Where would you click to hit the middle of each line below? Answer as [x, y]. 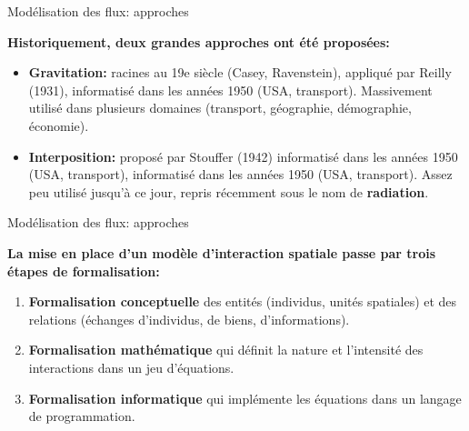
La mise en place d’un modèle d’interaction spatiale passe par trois [222, 252]
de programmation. [82, 416]
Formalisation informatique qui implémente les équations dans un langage [245, 398]
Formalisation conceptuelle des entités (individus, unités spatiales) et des [243, 301]
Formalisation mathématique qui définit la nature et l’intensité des [226, 350]
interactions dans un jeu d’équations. [131, 367]
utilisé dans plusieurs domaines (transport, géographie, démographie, [220, 108]
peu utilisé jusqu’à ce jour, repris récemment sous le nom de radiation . [229, 191]
